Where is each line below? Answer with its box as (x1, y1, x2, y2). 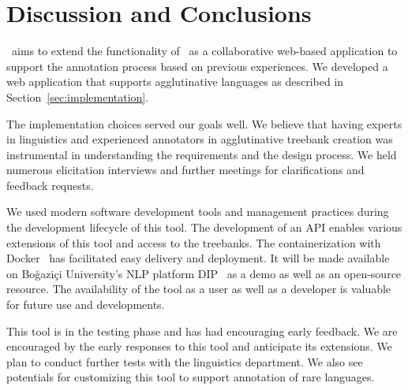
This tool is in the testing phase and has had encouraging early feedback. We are (6, 322, 398, 339)
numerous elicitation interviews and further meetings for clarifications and (6, 162, 365, 178)
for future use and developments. (6, 296, 165, 313)
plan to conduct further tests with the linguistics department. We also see (6, 353, 363, 370)
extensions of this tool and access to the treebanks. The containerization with (6, 234, 381, 251)
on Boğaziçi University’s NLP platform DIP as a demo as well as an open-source (6, 265, 402, 281)
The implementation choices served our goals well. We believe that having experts (6, 115, 402, 132)
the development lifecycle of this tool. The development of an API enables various (6, 219, 402, 236)
